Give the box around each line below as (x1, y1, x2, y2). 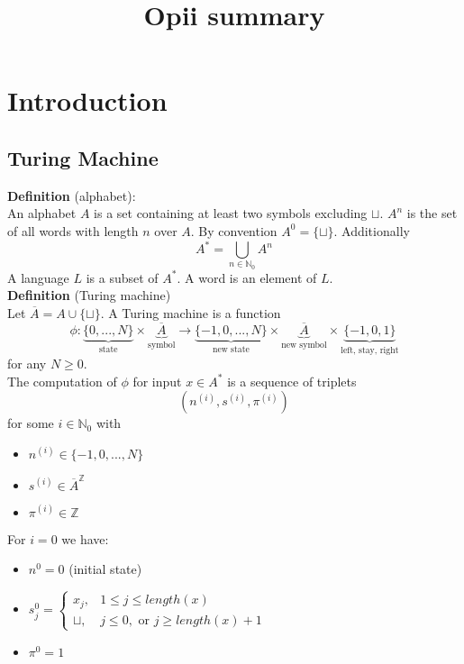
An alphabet (7, 204, 77, 223)
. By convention (190, 221, 277, 240)
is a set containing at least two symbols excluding (94, 204, 368, 223)
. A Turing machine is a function (100, 303, 281, 322)
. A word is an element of (177, 268, 317, 287)
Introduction (7, 82, 168, 119)
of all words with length (7, 221, 139, 240)
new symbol (281, 340, 327, 350)
